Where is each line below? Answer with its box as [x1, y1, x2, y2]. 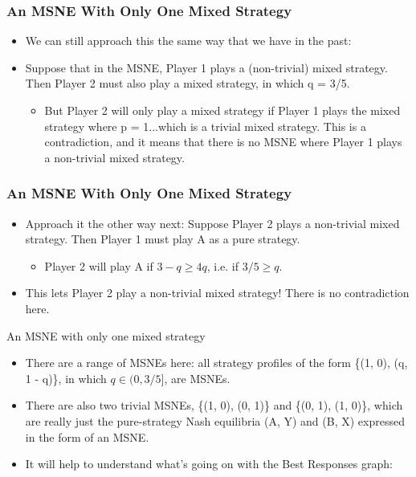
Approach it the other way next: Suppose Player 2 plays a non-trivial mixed [25, 214, 400, 231]
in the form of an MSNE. [25, 428, 149, 445]
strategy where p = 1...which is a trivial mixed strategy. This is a [44, 117, 366, 134]
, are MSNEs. [164, 369, 230, 386]
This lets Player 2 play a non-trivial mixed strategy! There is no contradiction [25, 284, 410, 301]
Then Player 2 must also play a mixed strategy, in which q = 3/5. [25, 75, 350, 92]
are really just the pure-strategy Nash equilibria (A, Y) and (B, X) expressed [25, 412, 405, 429]
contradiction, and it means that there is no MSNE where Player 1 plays [44, 133, 402, 150]
